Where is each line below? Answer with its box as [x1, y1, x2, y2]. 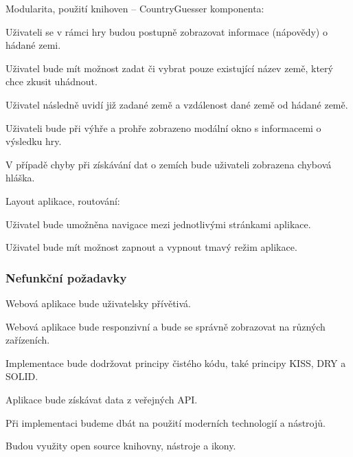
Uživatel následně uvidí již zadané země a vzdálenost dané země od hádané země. [5, 97, 348, 111]
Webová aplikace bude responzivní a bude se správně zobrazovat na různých [5, 319, 326, 333]
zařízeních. [5, 333, 50, 347]
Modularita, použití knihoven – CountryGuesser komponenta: [5, 1, 264, 15]
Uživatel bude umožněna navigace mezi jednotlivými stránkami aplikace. [5, 216, 311, 231]
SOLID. [5, 369, 38, 383]
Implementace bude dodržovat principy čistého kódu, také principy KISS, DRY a [5, 355, 346, 370]
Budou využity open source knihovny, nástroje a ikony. [5, 438, 236, 453]
